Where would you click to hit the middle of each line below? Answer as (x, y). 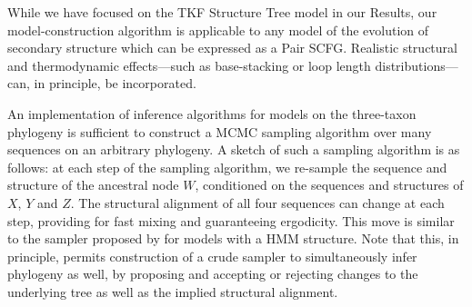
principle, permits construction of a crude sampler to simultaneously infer (212, 256)
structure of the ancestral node (93, 185)
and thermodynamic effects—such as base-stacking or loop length (189, 65)
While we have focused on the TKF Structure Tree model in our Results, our (222, 12)
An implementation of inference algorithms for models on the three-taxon (212, 113)
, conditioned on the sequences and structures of (329, 185)
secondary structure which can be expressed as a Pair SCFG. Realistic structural (232, 48)
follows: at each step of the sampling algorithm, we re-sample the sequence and (227, 167)
